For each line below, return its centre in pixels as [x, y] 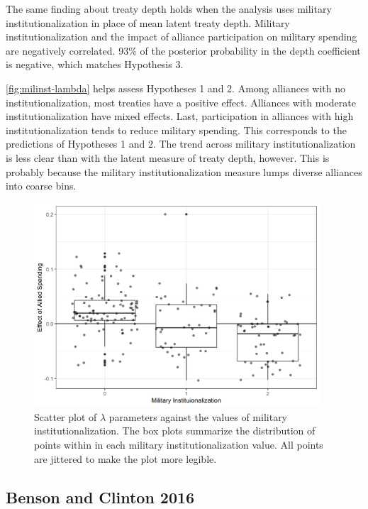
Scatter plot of [66, 416]
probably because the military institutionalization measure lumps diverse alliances [184, 171]
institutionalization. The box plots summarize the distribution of [175, 431]
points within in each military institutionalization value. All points [179, 445]
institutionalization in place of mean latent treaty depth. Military [148, 22]
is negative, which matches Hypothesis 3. [95, 64]
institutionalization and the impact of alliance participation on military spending [182, 37]
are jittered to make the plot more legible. [126, 458]
